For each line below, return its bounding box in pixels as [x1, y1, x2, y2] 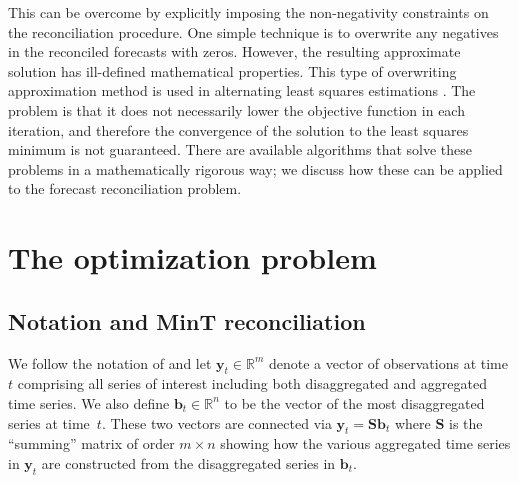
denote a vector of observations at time [269, 352, 508, 373]
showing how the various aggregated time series [220, 433, 511, 454]
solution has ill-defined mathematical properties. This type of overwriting [8, 60, 457, 81]
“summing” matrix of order [8, 433, 175, 454]
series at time [8, 412, 90, 433]
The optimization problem [8, 237, 377, 278]
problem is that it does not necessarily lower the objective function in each [8, 99, 465, 120]
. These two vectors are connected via [101, 412, 332, 433]
